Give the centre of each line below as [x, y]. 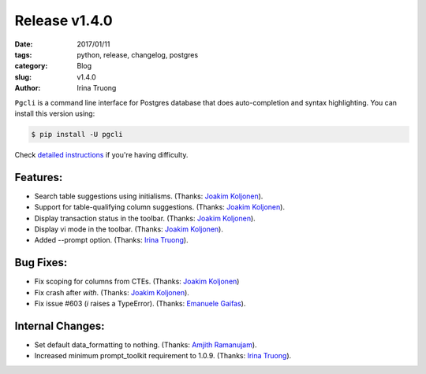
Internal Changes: [60, 326]
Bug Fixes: [41, 263]
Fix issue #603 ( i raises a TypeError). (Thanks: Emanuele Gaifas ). [140, 304]
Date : [24, 44]
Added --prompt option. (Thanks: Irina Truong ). [111, 240]
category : [31, 66]
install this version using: [55, 113]
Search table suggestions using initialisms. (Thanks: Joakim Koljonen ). [149, 196]
